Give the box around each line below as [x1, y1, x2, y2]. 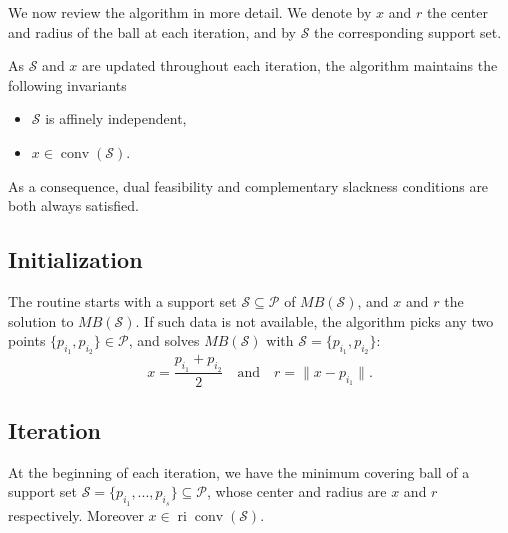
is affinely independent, [45, 108, 187, 129]
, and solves [128, 330, 200, 351]
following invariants [8, 74, 127, 95]
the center [426, 2, 488, 22]
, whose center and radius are [206, 481, 387, 502]
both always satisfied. [8, 195, 139, 216]
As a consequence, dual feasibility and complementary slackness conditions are [8, 175, 489, 196]
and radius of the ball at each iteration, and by [8, 21, 296, 42]
